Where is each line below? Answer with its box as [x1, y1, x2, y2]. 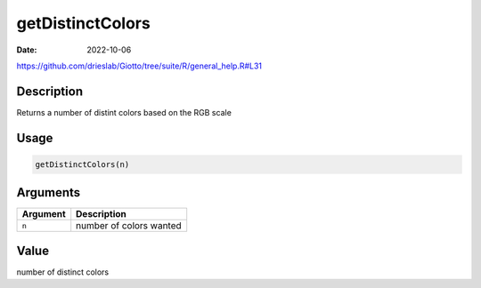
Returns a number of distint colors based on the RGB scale [16, 107, 232, 117]
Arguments [16, 185, 81, 200]
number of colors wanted [76, 220, 182, 232]
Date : [16, 44, 37, 55]
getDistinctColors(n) [35, 159, 130, 169]
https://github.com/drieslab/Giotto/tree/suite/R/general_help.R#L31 [16, 60, 263, 71]
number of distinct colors [16, 267, 110, 277]
